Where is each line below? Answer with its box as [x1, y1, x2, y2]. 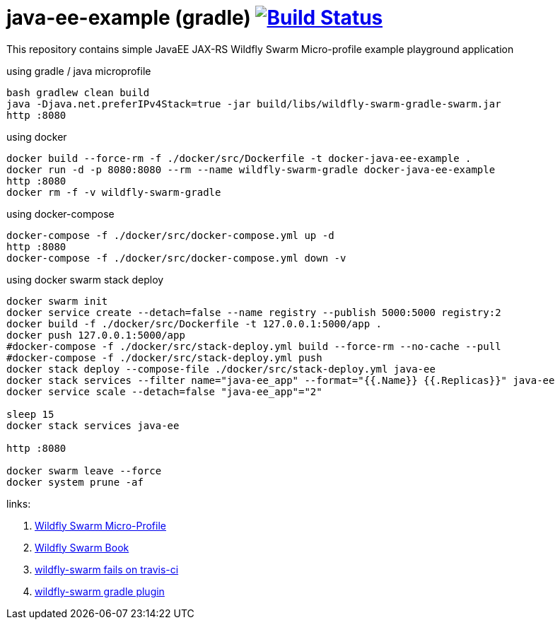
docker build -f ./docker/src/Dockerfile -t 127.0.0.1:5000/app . [6, 317, 383, 329]
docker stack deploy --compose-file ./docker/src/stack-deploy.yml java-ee [6, 363, 436, 375]
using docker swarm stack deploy [6, 273, 164, 286]
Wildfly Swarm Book [35, 541, 129, 554]
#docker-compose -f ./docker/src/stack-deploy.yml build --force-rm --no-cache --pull [6, 340, 501, 352]
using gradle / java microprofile [6, 64, 151, 77]
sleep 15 [6, 408, 54, 420]
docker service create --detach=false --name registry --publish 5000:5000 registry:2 [6, 306, 501, 318]
